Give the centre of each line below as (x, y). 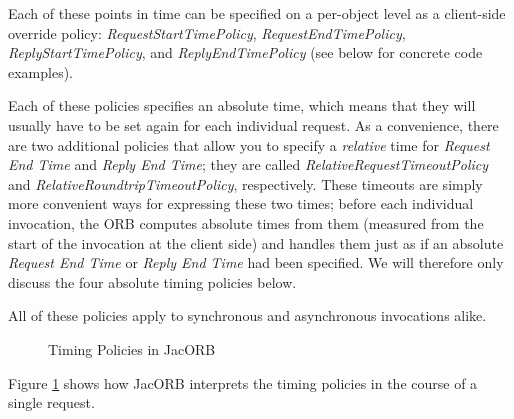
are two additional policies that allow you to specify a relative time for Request (249, 144)
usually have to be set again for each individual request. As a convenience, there (253, 124)
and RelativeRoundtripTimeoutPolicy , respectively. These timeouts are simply (245, 183)
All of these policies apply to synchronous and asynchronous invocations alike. (247, 315)
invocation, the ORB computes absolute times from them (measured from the (246, 222)
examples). (41, 71)
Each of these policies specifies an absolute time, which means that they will (242, 105)
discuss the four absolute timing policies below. (152, 281)
